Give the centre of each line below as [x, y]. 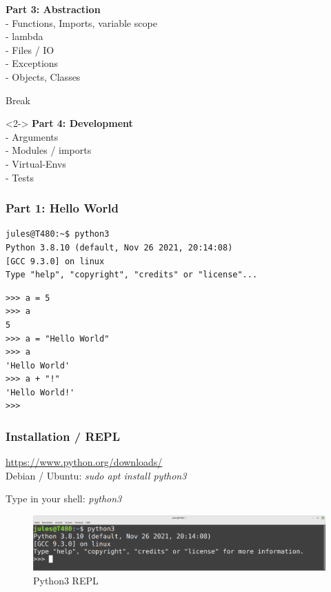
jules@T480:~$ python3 [58, 234]
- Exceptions [32, 63]
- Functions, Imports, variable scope [81, 22]
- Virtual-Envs [36, 163]
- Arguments [32, 136]
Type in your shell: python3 [64, 499]
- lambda [24, 36]
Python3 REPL [66, 580]
